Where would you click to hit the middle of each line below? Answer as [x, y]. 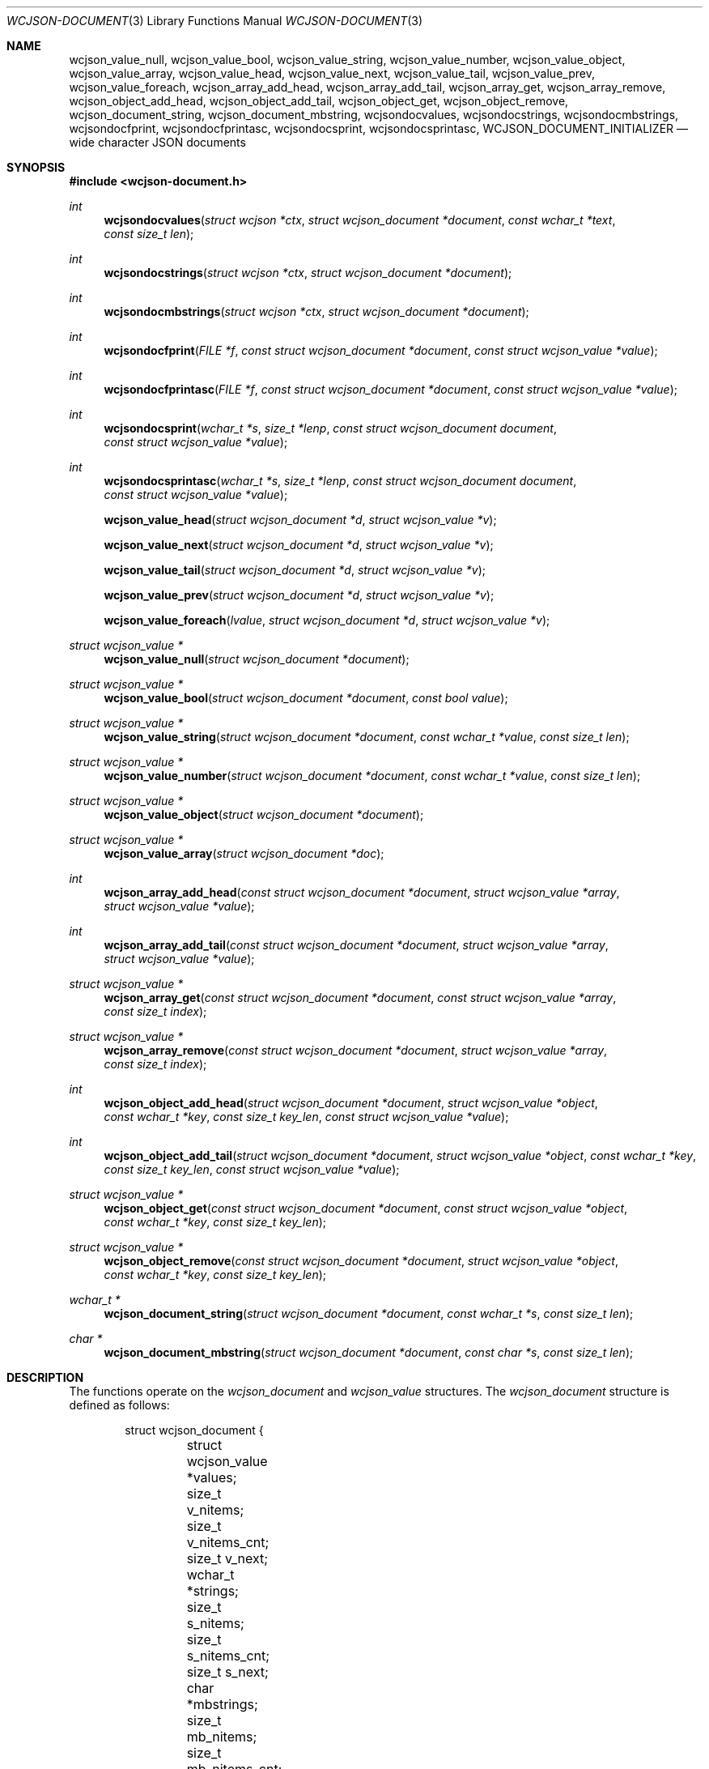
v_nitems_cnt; [228, 1542]
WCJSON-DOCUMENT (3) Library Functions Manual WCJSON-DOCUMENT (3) [215, 21]
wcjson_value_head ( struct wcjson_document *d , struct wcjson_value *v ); [300, 520]
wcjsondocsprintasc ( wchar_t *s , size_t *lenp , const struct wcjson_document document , [340, 481]
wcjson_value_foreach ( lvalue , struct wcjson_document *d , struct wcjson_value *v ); [327, 620]
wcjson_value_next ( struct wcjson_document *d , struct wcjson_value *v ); [299, 545]
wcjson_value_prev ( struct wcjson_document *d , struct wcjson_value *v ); [299, 595]
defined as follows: [119, 1405]
